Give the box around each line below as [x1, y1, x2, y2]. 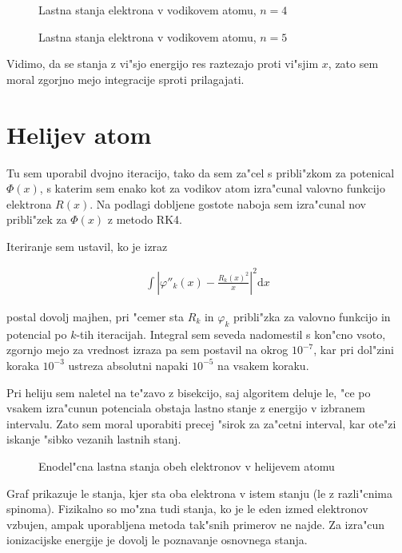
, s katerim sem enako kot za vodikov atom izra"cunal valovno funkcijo [39, 180, 385, 197]
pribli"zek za [6, 211, 67, 228]
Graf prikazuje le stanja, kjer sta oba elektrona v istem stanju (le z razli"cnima [6, 484, 392, 501]
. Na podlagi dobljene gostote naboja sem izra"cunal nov [90, 195, 366, 212]
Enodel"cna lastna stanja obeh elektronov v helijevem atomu [38, 457, 335, 474]
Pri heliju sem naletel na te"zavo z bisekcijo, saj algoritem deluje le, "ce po [6, 384, 371, 400]
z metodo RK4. [107, 211, 182, 228]
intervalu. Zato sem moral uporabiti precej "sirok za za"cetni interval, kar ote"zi [6, 415, 396, 432]
